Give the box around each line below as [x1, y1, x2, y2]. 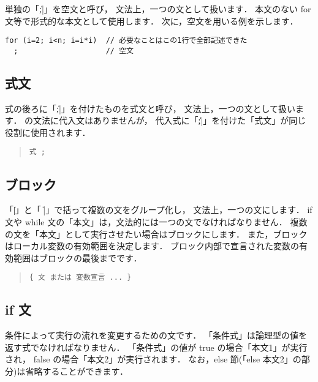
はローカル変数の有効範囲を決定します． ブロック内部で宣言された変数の [5, 239, 300, 252]
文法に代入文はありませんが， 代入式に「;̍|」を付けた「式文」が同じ [33, 114, 306, 127]
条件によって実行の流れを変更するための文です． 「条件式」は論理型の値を [5, 329, 307, 342]
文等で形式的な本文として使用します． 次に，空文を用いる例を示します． [5, 14, 298, 27]
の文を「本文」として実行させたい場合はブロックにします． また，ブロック [5, 227, 308, 240]
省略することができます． [25, 364, 128, 377]
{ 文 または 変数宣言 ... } [29, 273, 132, 282]
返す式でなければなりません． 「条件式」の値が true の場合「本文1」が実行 [5, 340, 308, 353]
